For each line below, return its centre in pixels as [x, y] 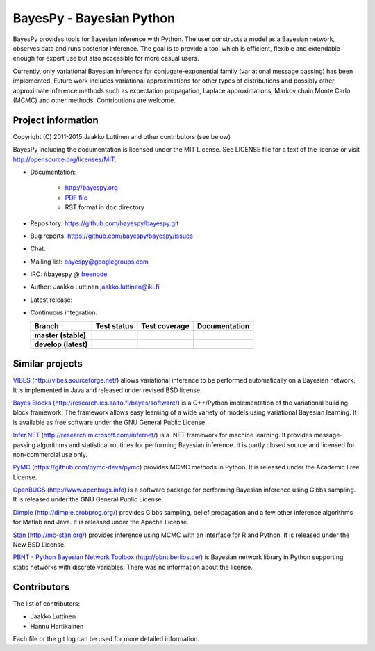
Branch [47, 325]
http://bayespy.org [91, 188]
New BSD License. [39, 545]
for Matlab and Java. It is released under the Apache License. [101, 522]
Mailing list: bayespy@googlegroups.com [89, 262]
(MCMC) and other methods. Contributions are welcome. [94, 100]
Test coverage [166, 325]
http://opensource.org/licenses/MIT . [65, 159]
